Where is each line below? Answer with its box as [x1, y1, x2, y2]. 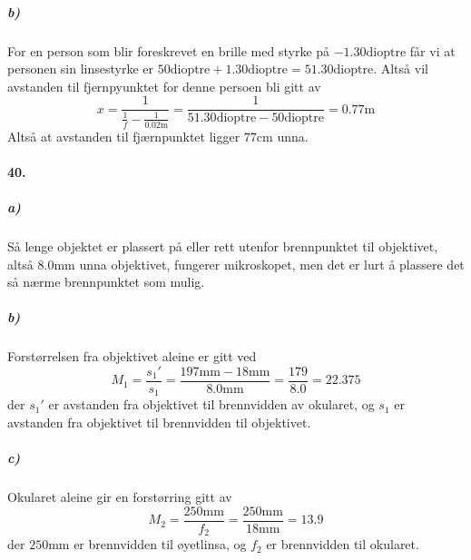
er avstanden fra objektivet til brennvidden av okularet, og [48, 395, 375, 414]
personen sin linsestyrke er [7, 59, 154, 78]
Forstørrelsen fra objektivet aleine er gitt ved [7, 347, 257, 366]
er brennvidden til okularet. [266, 535, 419, 554]
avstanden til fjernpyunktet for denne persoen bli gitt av [7, 76, 321, 95]
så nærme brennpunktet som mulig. [7, 272, 205, 291]
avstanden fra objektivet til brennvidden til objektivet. [7, 412, 311, 431]
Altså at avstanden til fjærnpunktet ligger [7, 126, 240, 145]
